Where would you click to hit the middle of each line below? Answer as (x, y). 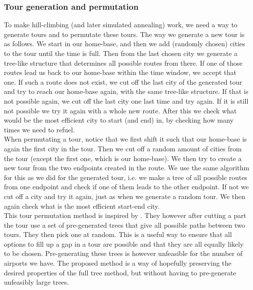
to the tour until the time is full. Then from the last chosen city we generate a (121, 53)
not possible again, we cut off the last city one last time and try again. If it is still (126, 100)
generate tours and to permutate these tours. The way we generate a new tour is (124, 34)
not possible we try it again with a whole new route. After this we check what (120, 110)
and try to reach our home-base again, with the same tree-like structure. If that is (126, 91)
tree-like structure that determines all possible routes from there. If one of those (123, 63)
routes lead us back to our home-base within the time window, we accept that (120, 72)
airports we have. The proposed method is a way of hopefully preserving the (118, 263)
